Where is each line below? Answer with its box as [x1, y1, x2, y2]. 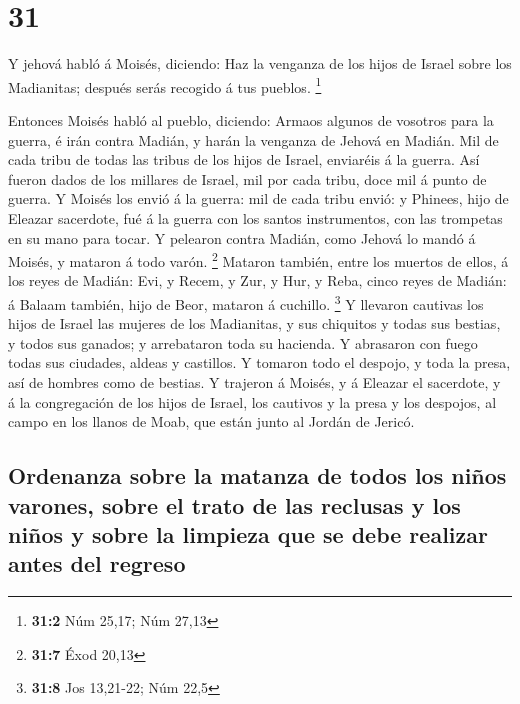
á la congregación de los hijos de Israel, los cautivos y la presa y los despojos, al [8, 391, 497, 412]
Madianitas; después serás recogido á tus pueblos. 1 [8, 73, 322, 97]
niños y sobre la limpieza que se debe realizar [8, 518, 488, 549]
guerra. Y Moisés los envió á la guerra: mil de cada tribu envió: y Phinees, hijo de [8, 188, 509, 209]
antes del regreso [8, 548, 186, 579]
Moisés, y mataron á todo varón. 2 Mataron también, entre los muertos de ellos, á [8, 248, 509, 271]
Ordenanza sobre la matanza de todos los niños [8, 460, 507, 491]
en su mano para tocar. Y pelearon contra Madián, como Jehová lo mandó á [8, 227, 476, 248]
